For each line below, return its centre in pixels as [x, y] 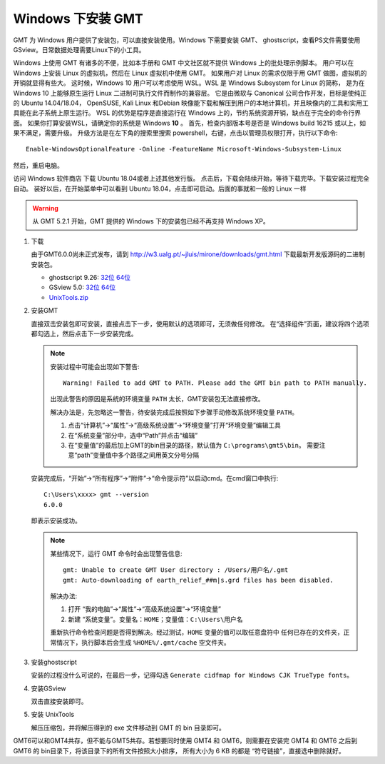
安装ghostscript [54, 662]
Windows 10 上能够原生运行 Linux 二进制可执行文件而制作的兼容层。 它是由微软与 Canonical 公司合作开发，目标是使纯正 [190, 93]
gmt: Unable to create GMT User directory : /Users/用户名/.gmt [176, 570]
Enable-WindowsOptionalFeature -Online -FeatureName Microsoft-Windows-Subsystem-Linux [184, 149]
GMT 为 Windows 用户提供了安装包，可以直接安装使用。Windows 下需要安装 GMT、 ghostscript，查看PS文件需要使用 [187, 40]
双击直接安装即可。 [59, 702]
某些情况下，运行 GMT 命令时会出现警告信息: [117, 553]
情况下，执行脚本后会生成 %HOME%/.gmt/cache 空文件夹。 [143, 642]
